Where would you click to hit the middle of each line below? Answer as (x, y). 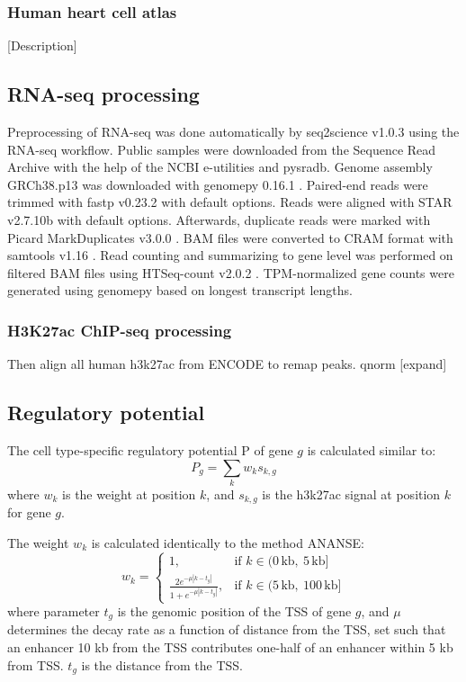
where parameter (54, 611)
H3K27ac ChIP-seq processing (120, 330)
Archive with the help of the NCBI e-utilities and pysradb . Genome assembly (220, 167)
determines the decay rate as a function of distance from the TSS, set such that (227, 629)
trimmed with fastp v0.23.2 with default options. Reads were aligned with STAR (230, 202)
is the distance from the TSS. (162, 664)
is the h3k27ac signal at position (351, 494)
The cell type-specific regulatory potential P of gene (150, 449)
